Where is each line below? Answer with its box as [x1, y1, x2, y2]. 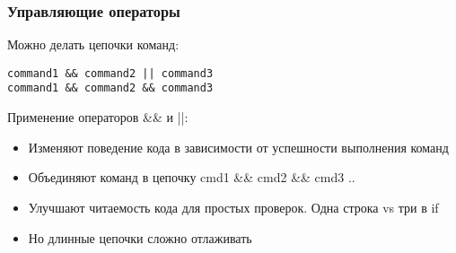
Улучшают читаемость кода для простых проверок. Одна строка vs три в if [28, 197, 439, 216]
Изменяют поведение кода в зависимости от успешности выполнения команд [28, 137, 449, 156]
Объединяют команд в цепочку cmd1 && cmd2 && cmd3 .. [28, 168, 355, 187]
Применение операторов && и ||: [7, 108, 189, 126]
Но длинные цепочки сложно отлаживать [28, 228, 252, 247]
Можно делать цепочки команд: [7, 35, 180, 54]
